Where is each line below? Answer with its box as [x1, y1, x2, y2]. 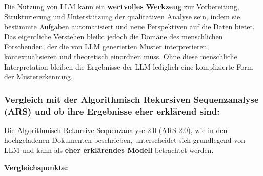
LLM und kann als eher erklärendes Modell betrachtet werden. [4, 145, 214, 156]
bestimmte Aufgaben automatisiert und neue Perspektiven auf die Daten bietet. [4, 21, 255, 32]
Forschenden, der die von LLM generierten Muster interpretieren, [4, 41, 209, 52]
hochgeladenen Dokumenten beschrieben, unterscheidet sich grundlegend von [4, 135, 245, 145]
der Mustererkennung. [4, 71, 73, 82]
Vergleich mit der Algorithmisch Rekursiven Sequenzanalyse [4, 93, 259, 105]
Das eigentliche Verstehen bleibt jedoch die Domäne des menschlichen [4, 31, 223, 41]
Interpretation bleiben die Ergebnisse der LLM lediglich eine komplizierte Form [4, 61, 253, 72]
